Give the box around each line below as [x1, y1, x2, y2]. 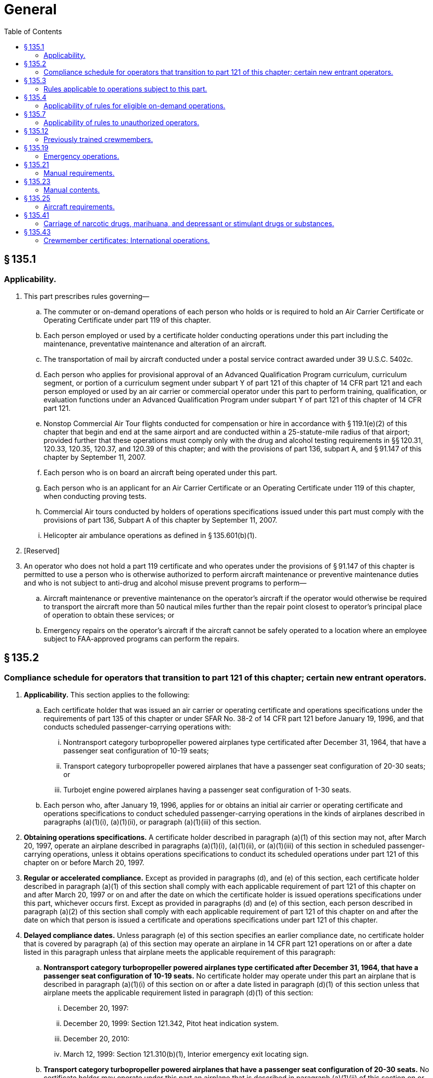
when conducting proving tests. [44, 491, 147, 500]
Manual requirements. [44, 168, 115, 177]
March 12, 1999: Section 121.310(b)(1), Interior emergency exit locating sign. [63, 1050, 309, 1059]
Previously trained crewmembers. [44, 135, 153, 144]
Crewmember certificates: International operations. [44, 236, 210, 245]
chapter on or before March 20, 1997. [24, 858, 144, 867]
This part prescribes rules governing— [24, 292, 149, 300]
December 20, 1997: [63, 1004, 129, 1013]
